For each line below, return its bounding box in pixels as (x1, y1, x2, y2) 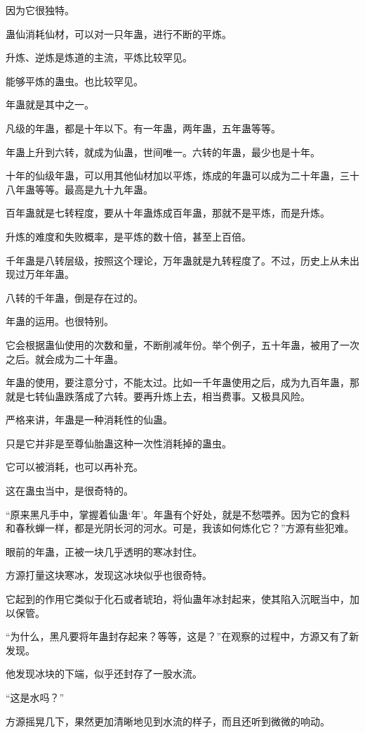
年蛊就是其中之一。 (6, 97, 94, 112)
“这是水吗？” (6, 690, 65, 704)
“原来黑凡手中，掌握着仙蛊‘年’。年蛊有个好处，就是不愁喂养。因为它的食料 (6, 506, 350, 521)
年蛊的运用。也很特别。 (6, 314, 114, 329)
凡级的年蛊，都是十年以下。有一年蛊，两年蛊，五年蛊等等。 (6, 120, 281, 135)
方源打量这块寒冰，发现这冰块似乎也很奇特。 (6, 568, 212, 582)
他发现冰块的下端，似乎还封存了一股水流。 (6, 666, 202, 681)
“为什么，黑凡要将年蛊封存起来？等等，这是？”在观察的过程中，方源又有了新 (6, 629, 359, 644)
